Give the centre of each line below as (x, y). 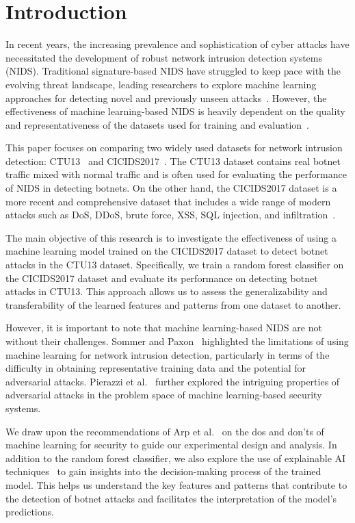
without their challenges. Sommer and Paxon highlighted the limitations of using (177, 341)
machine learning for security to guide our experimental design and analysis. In (171, 445)
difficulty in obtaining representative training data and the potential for (156, 368)
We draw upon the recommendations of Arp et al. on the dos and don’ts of (165, 431)
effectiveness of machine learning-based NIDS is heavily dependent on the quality (175, 111)
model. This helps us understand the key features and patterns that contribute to (176, 484)
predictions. (30, 512)
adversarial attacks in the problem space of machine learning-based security (164, 395)
